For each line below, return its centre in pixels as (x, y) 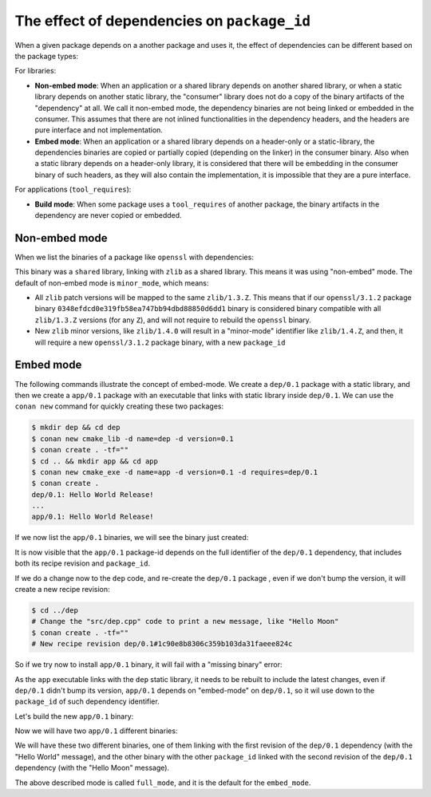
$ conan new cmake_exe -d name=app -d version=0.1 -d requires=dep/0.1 (175, 472)
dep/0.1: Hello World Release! (93, 494)
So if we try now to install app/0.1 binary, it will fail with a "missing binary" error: (148, 665)
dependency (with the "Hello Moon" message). (92, 768)
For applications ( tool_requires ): (73, 189)
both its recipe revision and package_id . (83, 563)
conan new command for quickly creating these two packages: (119, 406)
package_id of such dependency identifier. (87, 701)
